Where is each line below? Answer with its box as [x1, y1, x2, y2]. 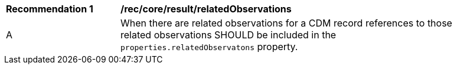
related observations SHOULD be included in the [120, 29, 337, 41]
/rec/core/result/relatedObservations [120, 3, 292, 15]
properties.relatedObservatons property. [120, 41, 298, 52]
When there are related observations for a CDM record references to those [120, 17, 452, 29]
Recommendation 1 [6, 3, 93, 15]
